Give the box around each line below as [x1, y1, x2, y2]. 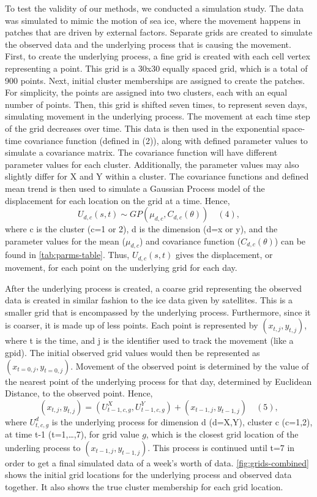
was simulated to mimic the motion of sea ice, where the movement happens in [5, 13, 301, 26]
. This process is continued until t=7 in [147, 441, 295, 453]
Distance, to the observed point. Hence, [5, 387, 153, 400]
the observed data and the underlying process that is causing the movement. [5, 37, 291, 50]
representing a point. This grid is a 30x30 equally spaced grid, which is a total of [5, 61, 308, 74]
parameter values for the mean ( [5, 234, 125, 247]
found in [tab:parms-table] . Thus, [5, 248, 130, 261]
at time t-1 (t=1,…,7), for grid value [5, 428, 140, 441]
